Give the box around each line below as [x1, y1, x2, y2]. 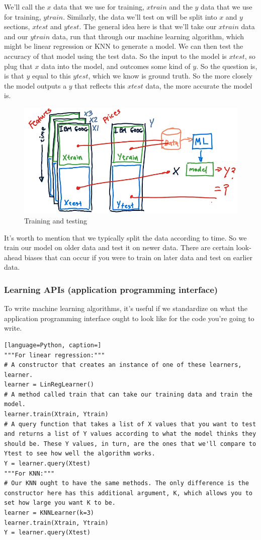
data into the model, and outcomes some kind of [41, 60, 191, 71]
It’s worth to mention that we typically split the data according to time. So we [4, 232, 247, 243]
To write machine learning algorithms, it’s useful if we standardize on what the [4, 303, 247, 314]
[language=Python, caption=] [4, 341, 102, 349]
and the [169, 2, 193, 12]
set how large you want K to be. [4, 499, 116, 507]
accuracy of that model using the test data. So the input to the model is [4, 50, 227, 61]
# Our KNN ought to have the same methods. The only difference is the [4, 480, 249, 487]
